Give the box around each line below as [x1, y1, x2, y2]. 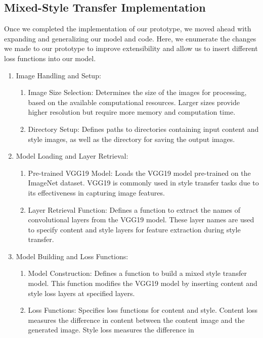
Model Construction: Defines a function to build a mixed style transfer [28, 268, 247, 278]
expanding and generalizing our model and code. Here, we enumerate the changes [4, 33, 256, 43]
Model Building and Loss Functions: [16, 251, 128, 261]
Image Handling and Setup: [16, 70, 101, 80]
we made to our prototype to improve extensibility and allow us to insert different [4, 43, 258, 54]
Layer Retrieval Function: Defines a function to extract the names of [28, 204, 241, 215]
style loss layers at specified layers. [28, 287, 135, 298]
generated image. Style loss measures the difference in [28, 324, 194, 335]
